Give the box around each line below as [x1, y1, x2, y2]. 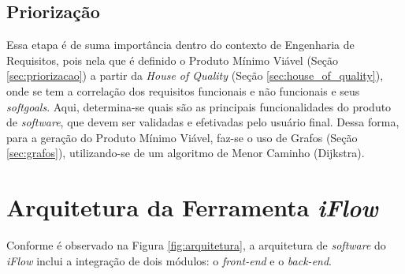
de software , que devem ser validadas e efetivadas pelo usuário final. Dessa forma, [6, 114, 399, 130]
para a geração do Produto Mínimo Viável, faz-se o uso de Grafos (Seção [6, 129, 358, 145]
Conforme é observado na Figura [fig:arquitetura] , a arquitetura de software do [6, 237, 386, 253]
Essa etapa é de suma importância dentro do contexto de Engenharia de [6, 36, 355, 53]
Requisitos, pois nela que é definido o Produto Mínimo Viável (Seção [6, 51, 339, 68]
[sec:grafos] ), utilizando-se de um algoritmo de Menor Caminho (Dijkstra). [6, 145, 365, 161]
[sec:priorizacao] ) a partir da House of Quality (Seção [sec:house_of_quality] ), [6, 67, 384, 84]
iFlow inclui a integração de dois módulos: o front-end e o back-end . [6, 252, 332, 268]
